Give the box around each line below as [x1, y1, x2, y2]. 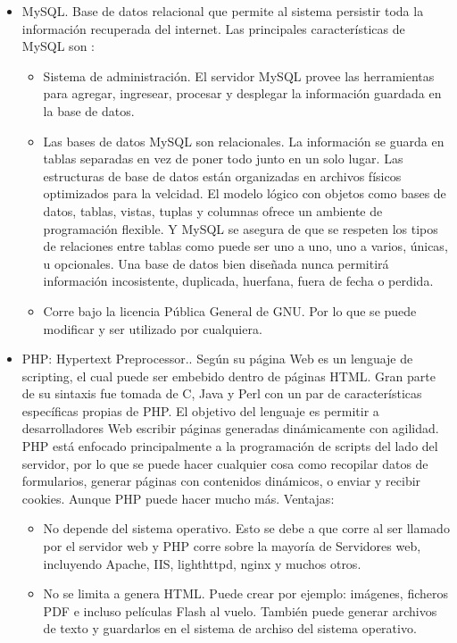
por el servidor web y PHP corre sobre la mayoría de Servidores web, [43, 537, 421, 555]
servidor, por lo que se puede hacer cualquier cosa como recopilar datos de [21, 454, 428, 472]
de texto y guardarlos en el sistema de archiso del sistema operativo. [43, 619, 417, 638]
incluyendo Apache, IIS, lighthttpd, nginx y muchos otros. [43, 554, 361, 572]
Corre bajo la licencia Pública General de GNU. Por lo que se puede [43, 301, 417, 320]
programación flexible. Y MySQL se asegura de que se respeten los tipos [43, 219, 438, 238]
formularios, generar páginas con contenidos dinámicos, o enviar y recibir [21, 472, 421, 490]
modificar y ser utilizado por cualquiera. [43, 319, 262, 338]
